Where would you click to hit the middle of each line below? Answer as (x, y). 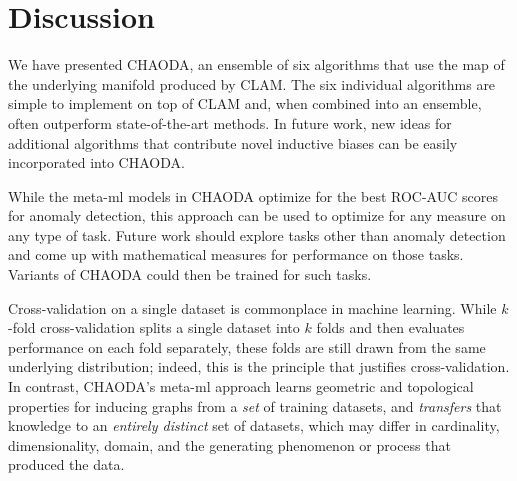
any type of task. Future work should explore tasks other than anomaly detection (257, 234)
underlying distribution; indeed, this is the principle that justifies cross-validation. (259, 366)
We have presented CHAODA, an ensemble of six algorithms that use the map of (256, 64)
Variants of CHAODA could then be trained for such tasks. (190, 274)
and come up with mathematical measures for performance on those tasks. (236, 254)
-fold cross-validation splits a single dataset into (154, 327)
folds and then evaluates (390, 327)
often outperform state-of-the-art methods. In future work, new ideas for (230, 122)
